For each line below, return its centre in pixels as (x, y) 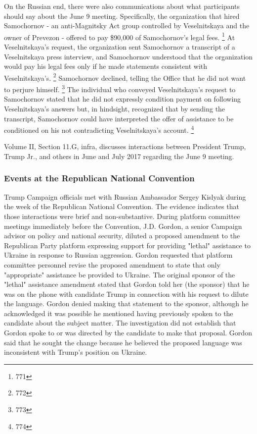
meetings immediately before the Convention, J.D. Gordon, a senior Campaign (123, 226)
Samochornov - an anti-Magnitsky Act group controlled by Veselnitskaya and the (127, 26)
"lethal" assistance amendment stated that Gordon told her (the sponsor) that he (127, 284)
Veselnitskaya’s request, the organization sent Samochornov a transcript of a (120, 47)
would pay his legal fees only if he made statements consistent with (106, 66)
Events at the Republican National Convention (99, 178)
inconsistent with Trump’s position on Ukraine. (76, 352)
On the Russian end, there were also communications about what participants (122, 6)
